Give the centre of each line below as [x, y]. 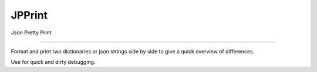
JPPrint [29, 15]
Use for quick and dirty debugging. [53, 62]
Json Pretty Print [31, 33]
